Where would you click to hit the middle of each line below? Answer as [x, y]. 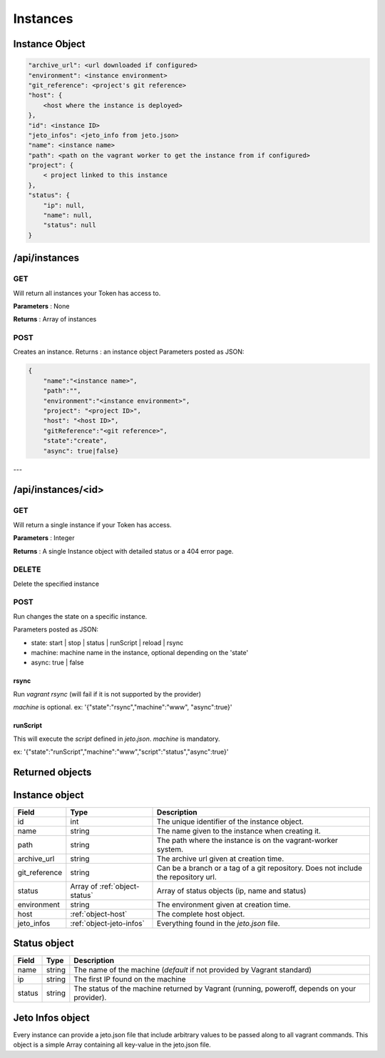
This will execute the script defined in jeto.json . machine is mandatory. [117, 739]
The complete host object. [201, 914]
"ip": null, [64, 205]
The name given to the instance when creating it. [239, 831]
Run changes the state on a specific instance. [80, 616]
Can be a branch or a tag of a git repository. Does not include [260, 868]
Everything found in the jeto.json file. [219, 923]
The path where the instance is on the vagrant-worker [248, 840]
